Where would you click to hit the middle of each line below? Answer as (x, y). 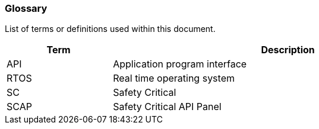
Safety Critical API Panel (167, 107)
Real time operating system (174, 78)
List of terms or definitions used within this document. (110, 29)
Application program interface (180, 64)
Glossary (26, 8)
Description (288, 50)
